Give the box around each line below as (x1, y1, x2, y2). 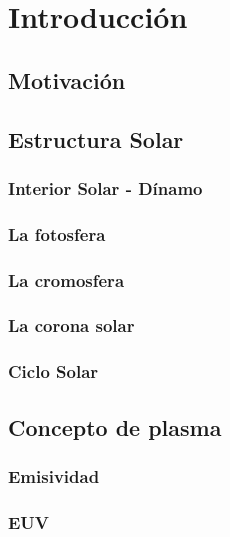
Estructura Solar (8, 123, 184, 154)
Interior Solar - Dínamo (8, 175, 203, 200)
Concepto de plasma (8, 411, 222, 442)
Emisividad (8, 463, 100, 488)
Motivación (8, 64, 126, 95)
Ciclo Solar (8, 359, 99, 384)
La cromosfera (8, 267, 125, 292)
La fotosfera (8, 221, 106, 246)
